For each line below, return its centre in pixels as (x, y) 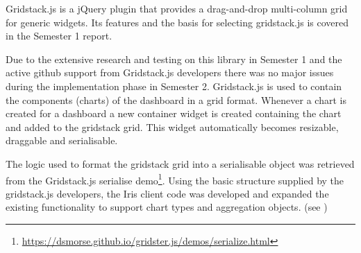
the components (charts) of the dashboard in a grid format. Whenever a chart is (176, 99)
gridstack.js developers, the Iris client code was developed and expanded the (167, 193)
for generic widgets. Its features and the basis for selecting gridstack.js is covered (177, 22)
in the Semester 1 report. (59, 36)
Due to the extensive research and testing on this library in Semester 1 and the (174, 59)
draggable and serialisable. (62, 140)
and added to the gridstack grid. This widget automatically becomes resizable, (172, 127)
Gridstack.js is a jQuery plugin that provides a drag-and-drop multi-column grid (177, 8)
